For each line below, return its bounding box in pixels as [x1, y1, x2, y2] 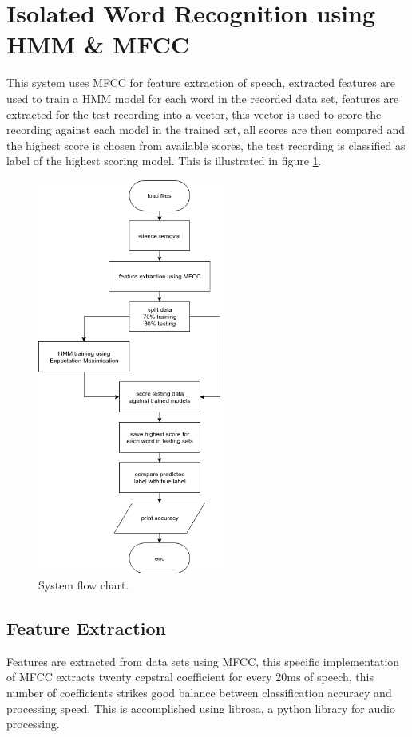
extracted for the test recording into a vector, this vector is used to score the [6, 105, 382, 122]
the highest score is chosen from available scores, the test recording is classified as [6, 136, 406, 153]
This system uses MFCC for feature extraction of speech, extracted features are [6, 74, 396, 91]
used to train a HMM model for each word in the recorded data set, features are [6, 89, 399, 106]
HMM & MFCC [6, 28, 190, 61]
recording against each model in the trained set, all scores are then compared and [6, 121, 406, 138]
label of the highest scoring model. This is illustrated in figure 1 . [6, 152, 322, 169]
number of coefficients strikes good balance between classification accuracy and [6, 684, 392, 700]
